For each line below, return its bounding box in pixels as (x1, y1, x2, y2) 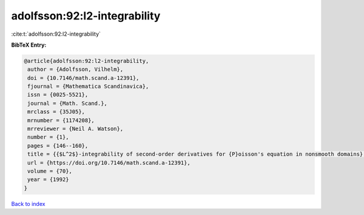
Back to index (11, 200, 45, 207)
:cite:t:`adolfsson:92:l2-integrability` (11, 30, 101, 38)
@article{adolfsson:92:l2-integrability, (24, 58, 149, 64)
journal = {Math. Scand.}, (27, 100, 107, 107)
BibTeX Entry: (11, 41, 47, 48)
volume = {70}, (27, 168, 73, 174)
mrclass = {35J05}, (27, 108, 85, 115)
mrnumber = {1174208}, (27, 117, 95, 124)
